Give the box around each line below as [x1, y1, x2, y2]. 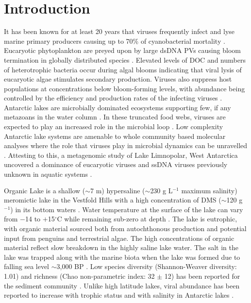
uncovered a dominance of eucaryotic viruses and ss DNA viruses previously [4, 159, 228, 169]
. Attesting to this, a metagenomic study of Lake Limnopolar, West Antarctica [4, 150, 238, 160]
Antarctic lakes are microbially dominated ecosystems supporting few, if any [4, 102, 231, 112]
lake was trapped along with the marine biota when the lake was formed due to [4, 252, 240, 262]
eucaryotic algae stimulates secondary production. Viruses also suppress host [4, 74, 232, 84]
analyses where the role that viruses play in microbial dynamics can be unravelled [4, 140, 248, 151]
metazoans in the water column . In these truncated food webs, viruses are [4, 112, 226, 122]
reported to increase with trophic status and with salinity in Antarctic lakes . [4, 290, 234, 300]
